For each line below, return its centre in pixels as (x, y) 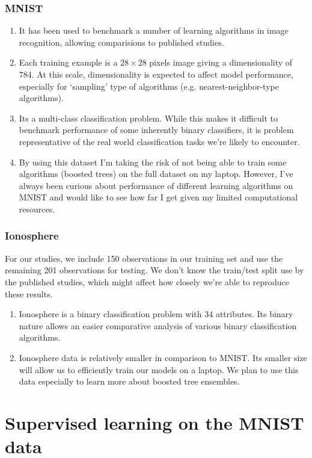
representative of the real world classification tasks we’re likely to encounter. (159, 141)
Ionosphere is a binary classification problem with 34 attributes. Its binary (156, 314)
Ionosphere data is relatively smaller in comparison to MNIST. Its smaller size (163, 357)
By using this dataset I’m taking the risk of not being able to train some (153, 162)
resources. (37, 209)
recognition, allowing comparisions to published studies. (121, 42)
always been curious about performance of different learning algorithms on (156, 185)
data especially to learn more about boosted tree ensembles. (129, 381)
